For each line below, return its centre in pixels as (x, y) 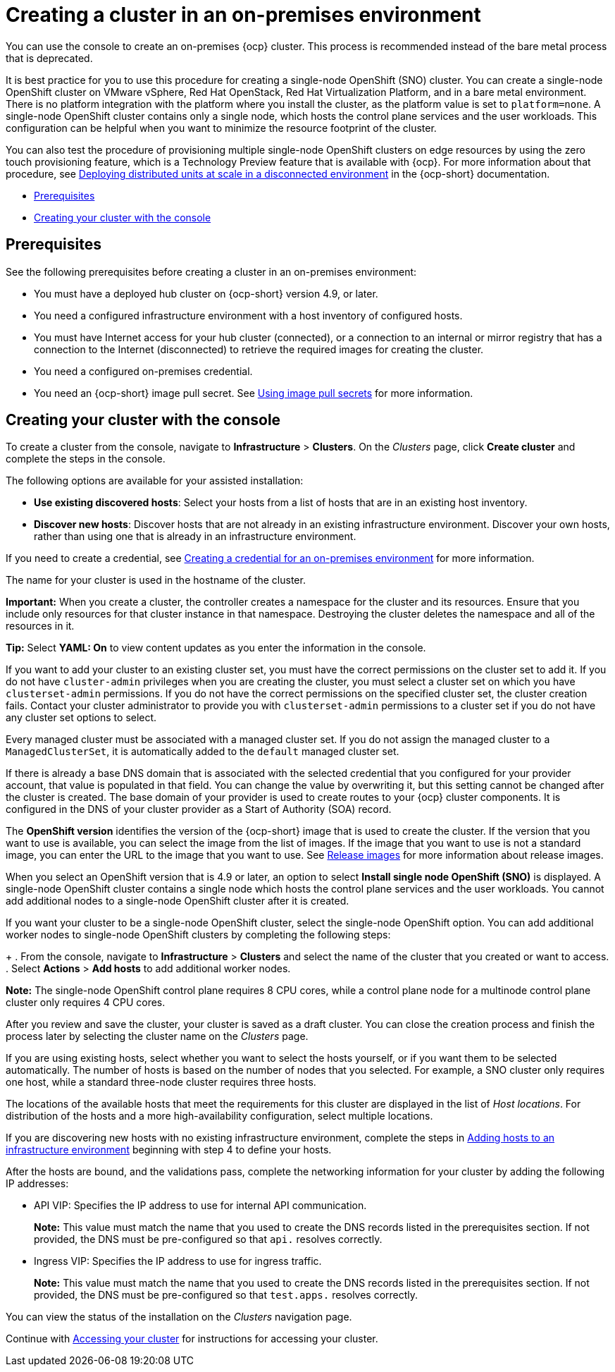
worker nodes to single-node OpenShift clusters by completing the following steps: (198, 935)
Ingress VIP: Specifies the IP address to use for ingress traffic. (178, 1261)
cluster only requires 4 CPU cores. (86, 1003)
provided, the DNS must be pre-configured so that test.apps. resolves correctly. (226, 1295)
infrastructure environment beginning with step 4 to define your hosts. (169, 1150)
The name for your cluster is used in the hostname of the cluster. (156, 580)
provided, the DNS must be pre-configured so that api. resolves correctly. (208, 1239)
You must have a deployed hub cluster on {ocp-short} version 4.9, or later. (206, 293)
